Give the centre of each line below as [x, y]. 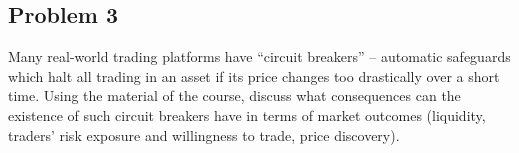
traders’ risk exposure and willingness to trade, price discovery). [204, 134]
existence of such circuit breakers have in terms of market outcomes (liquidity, [247, 114]
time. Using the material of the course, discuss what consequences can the [234, 95]
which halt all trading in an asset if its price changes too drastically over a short [254, 75]
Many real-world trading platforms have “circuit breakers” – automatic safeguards [259, 56]
